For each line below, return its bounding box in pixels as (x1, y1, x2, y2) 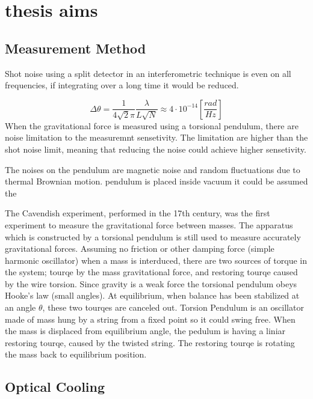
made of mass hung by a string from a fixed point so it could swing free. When (5, 312, 296, 325)
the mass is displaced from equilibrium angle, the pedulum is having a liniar (5, 324, 286, 337)
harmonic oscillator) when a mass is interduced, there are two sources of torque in (5, 254, 307, 266)
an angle (5, 301, 36, 314)
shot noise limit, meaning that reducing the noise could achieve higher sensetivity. (5, 142, 306, 155)
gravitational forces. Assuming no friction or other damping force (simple (5, 242, 274, 255)
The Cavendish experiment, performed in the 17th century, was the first (5, 207, 270, 219)
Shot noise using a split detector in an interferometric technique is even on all (5, 67, 291, 79)
